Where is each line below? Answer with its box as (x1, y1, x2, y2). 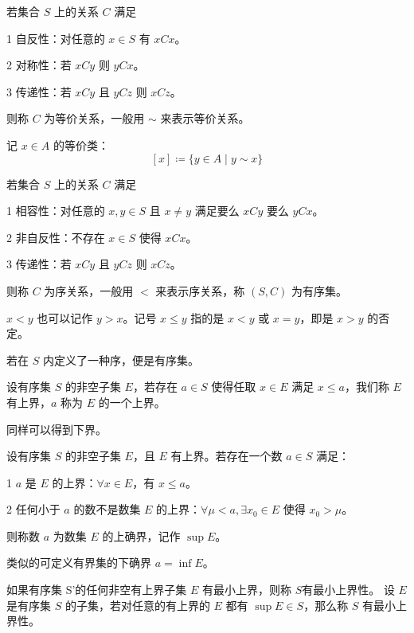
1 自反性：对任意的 (6, 29, 105, 46)
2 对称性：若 (6, 57, 72, 73)
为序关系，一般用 (44, 282, 134, 299)
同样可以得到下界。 (6, 420, 107, 437)
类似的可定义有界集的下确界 (6, 554, 151, 571)
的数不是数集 (73, 501, 141, 518)
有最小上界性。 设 (302, 581, 395, 598)
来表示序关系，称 (155, 282, 245, 299)
